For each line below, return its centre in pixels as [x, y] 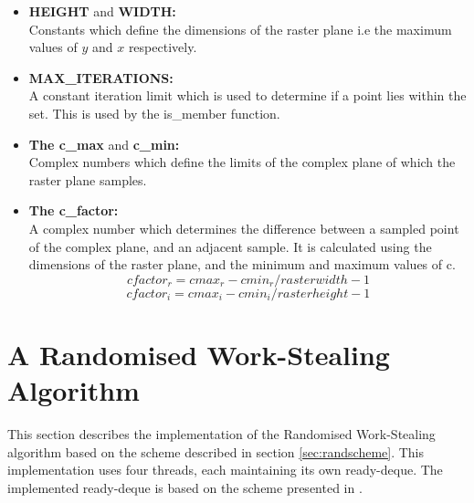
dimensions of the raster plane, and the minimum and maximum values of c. [242, 264]
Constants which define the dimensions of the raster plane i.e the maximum [240, 29]
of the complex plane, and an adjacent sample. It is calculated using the [230, 246]
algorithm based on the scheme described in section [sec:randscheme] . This [216, 451]
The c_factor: [74, 210]
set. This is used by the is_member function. [154, 113]
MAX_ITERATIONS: [101, 77]
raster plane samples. [88, 179]
